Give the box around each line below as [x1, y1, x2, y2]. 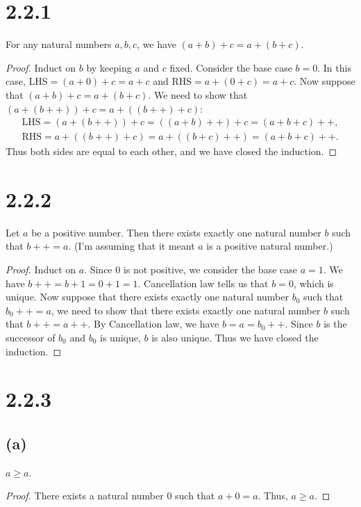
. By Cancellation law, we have [87, 316, 219, 331]
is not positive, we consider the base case [123, 262, 297, 277]
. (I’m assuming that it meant [68, 239, 195, 253]
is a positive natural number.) [206, 239, 333, 253]
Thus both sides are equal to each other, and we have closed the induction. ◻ [6, 144, 337, 159]
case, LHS [6, 74, 48, 88]
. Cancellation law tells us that [137, 275, 269, 290]
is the [324, 316, 347, 331]
